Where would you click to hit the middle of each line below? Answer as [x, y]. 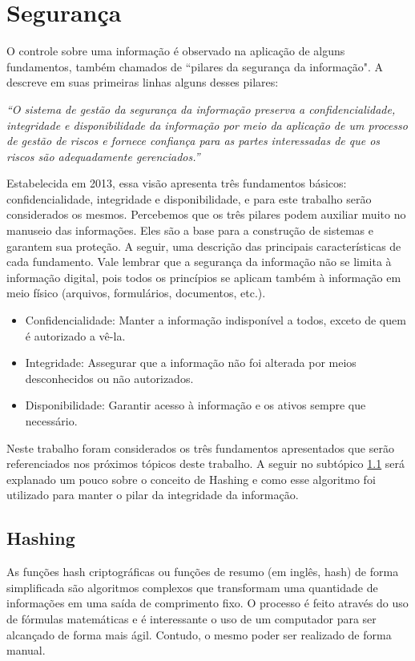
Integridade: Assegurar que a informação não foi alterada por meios [191, 363]
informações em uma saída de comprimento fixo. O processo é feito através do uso [207, 603]
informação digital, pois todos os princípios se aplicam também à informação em [204, 277]
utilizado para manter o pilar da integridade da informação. [153, 495]
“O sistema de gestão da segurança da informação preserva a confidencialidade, [201, 109]
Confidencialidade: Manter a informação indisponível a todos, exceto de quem [216, 320]
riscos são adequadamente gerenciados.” [103, 156]
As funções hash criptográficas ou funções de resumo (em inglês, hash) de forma [203, 572]
